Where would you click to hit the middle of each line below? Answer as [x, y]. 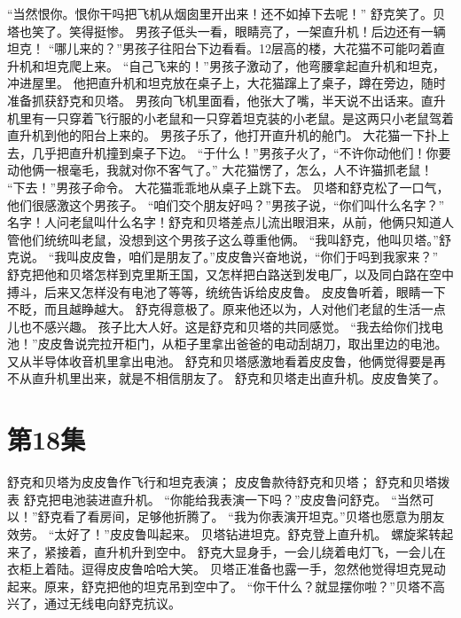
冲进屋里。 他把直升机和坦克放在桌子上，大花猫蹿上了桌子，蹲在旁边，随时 [227, 83]
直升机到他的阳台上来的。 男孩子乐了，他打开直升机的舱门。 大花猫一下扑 [223, 135]
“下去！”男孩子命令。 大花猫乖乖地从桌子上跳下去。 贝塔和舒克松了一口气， [228, 187]
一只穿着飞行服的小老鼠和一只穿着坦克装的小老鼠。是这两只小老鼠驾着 [249, 117]
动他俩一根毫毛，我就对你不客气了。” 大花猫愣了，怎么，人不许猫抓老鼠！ [220, 170]
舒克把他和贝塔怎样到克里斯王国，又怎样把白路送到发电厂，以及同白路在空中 [230, 274]
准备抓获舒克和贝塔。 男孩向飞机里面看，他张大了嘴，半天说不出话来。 [214, 100]
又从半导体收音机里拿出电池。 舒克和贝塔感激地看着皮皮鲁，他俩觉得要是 [220, 360]
